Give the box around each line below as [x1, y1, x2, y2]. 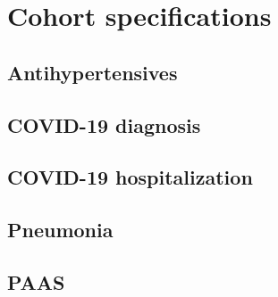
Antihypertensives [7, 58, 178, 86]
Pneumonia [7, 216, 114, 243]
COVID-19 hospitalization [7, 163, 253, 191]
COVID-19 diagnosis [7, 111, 201, 138]
